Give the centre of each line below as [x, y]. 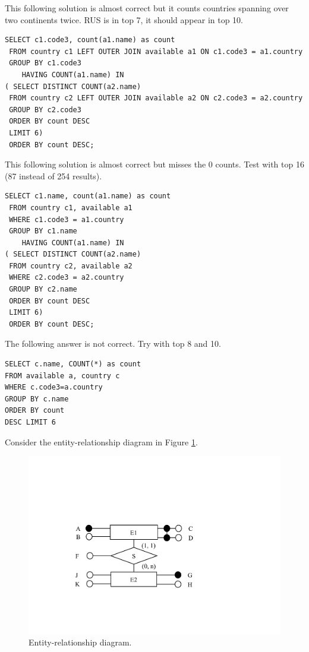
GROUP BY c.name [37, 399]
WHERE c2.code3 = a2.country [67, 278]
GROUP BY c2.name [43, 289]
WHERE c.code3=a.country [54, 387]
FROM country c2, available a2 [71, 266]
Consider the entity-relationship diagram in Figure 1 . [101, 441]
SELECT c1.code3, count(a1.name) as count [90, 40]
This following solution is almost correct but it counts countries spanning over [147, 8]
